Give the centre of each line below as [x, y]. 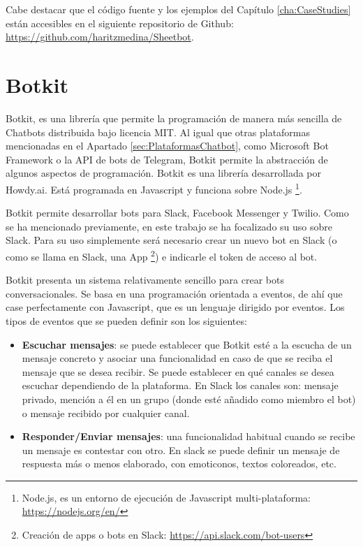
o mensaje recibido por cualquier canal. [106, 413]
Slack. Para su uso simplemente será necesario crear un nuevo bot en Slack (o [171, 240]
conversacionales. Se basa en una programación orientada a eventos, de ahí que [174, 293]
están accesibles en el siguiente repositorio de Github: [120, 23]
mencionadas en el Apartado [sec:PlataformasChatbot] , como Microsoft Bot [167, 146]
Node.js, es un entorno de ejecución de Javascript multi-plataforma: [166, 497]
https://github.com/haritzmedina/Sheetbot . [100, 37]
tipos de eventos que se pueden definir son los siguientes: [126, 320]
